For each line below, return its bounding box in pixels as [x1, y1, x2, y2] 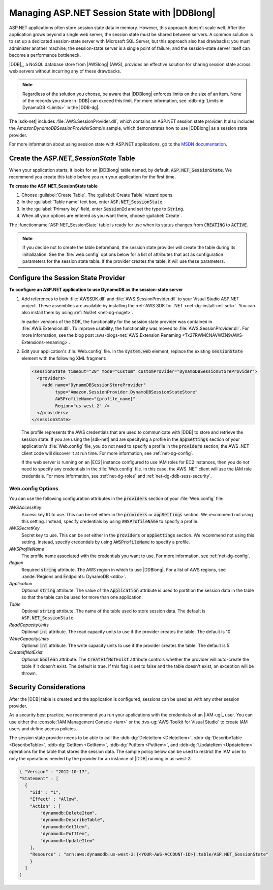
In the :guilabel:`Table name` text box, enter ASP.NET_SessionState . [21, 199, 164, 205]
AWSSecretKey [9, 525, 40, 531]
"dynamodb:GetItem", [40, 824, 90, 829]
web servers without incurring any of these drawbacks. [9, 68, 121, 74]
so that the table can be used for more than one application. [21, 594, 143, 600]
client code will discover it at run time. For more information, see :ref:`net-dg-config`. [21, 450, 194, 456]
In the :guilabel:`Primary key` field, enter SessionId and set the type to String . [21, 206, 184, 212]
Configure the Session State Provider [9, 274, 125, 282]
